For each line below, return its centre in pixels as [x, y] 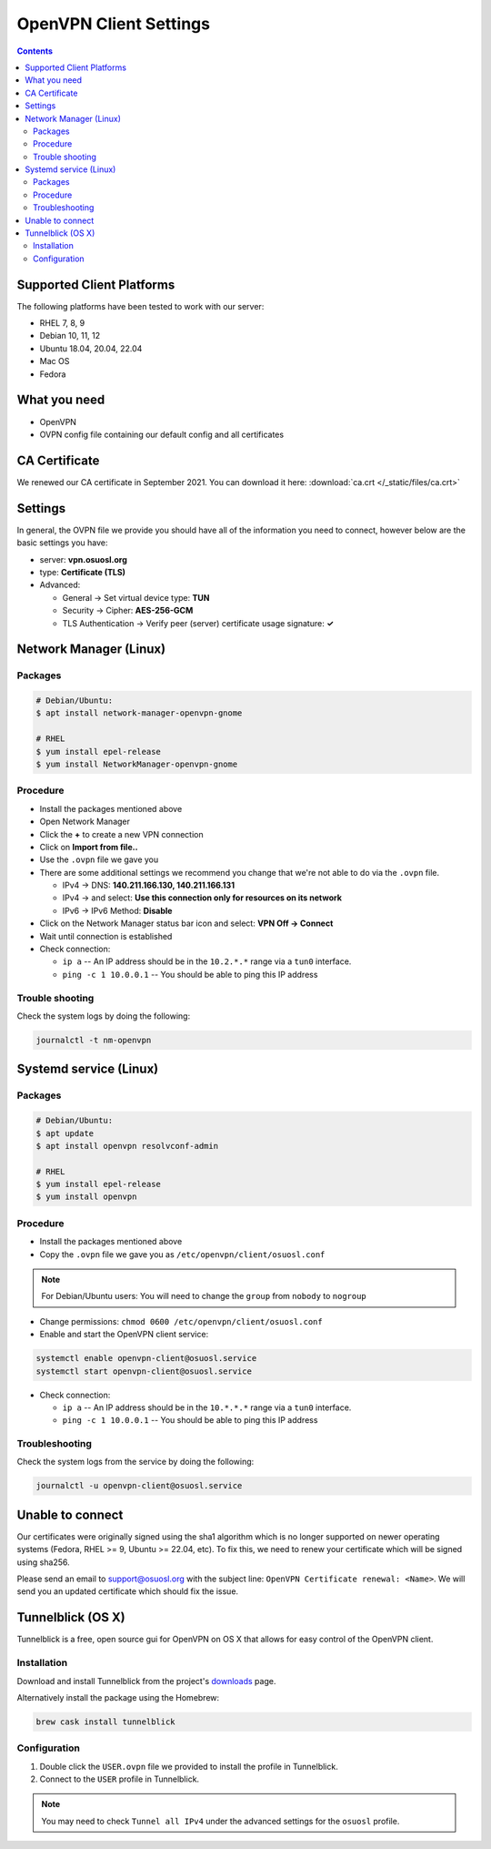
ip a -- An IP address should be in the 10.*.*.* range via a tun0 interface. [207, 1407]
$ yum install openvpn [86, 1197]
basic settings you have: [62, 543]
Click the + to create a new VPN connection [121, 834]
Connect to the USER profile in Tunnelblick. [120, 1779]
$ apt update [65, 1133]
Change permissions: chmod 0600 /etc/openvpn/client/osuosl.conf [181, 1321]
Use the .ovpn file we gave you [99, 859]
